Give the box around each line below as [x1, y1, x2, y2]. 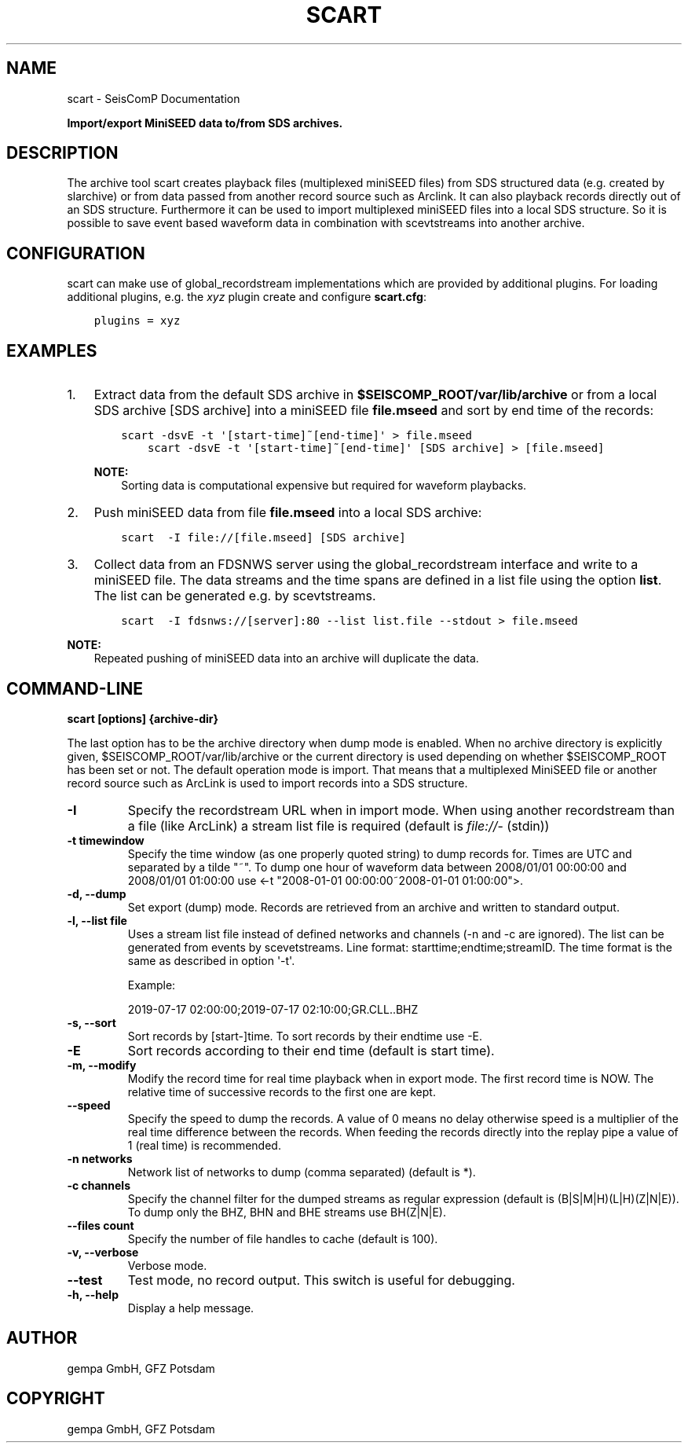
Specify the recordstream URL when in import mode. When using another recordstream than [127, 802, 675, 818]
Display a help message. [127, 1300, 254, 1315]
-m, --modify [67, 1058, 137, 1072]
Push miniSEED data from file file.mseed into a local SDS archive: [93, 504, 482, 521]
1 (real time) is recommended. [127, 1138, 281, 1152]
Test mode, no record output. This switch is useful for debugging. [127, 1271, 515, 1288]
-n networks [67, 1151, 133, 1165]
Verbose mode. [127, 1258, 207, 1272]
